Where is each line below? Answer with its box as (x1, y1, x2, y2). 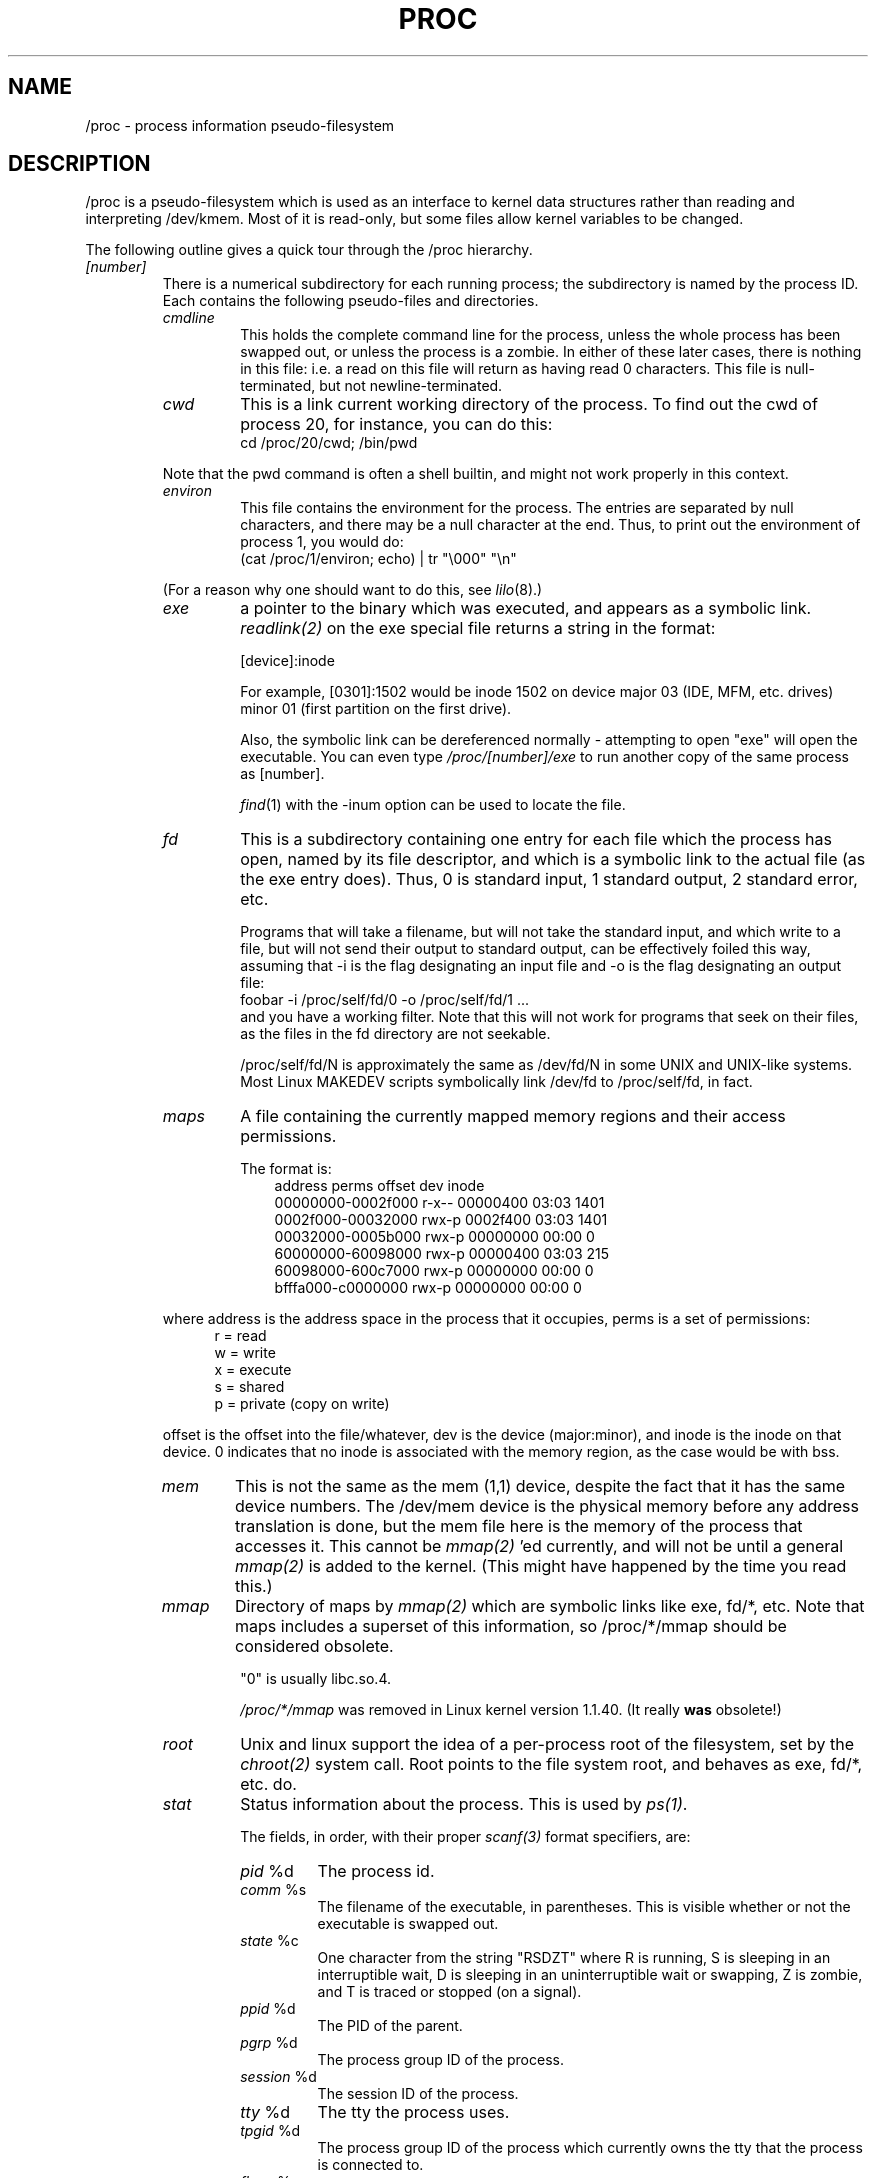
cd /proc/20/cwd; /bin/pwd (240, 434, 418, 452)
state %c (240, 1932, 299, 1950)
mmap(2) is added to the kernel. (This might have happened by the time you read (235, 1556, 847, 1577)
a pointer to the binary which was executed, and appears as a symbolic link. (240, 598, 812, 619)
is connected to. (317, 2156, 424, 2174)
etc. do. (240, 1774, 297, 1795)
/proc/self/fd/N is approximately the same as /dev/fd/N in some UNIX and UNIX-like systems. (240, 1056, 853, 1074)
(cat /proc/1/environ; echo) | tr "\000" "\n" (240, 550, 517, 568)
